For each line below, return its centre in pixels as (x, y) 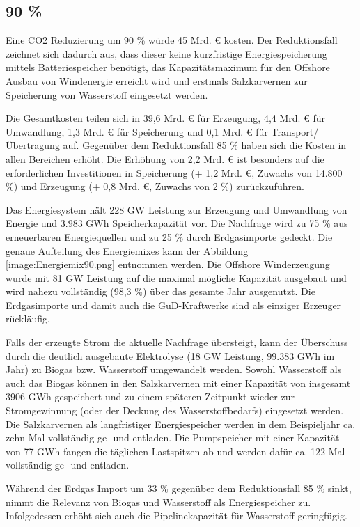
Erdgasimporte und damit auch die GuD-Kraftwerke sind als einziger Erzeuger (173, 305)
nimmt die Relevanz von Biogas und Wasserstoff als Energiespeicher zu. (158, 502)
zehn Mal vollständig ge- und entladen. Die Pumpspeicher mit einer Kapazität (173, 438)
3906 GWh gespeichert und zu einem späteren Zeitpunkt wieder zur (150, 396)
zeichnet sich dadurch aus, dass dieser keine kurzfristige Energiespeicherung (166, 53)
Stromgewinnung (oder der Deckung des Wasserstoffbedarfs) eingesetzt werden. (175, 410)
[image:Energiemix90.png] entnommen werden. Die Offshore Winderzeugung (168, 264)
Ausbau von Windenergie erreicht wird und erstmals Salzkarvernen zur (157, 80)
